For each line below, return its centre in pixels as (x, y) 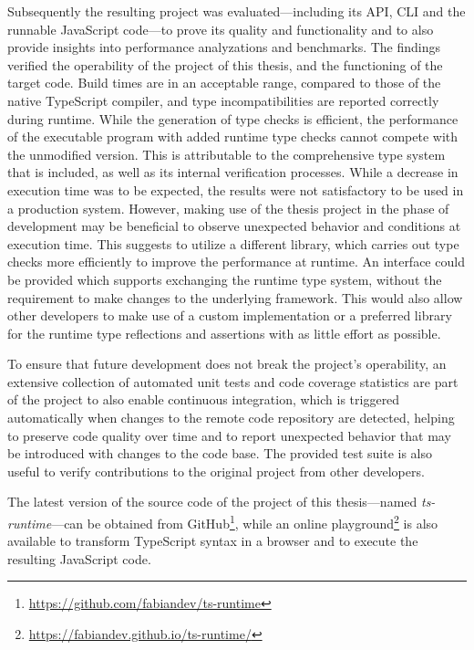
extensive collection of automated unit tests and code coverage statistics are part (233, 381)
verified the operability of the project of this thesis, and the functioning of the (225, 64)
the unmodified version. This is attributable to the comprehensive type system (227, 154)
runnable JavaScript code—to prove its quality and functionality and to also (221, 29)
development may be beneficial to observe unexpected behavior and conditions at (234, 226)
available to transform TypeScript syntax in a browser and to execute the (213, 541)
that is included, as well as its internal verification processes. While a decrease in (233, 172)
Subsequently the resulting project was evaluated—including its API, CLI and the (237, 11)
